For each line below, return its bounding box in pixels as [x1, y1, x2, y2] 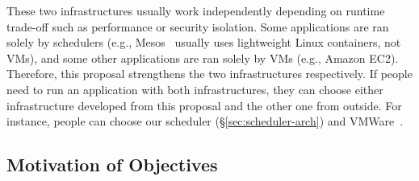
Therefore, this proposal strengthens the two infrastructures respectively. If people [6, 65, 413, 82]
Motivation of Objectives [6, 152, 218, 177]
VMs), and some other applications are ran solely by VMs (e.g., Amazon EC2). [6, 49, 399, 66]
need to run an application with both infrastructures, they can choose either [6, 80, 383, 97]
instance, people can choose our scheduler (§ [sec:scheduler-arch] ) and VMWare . [6, 113, 404, 130]
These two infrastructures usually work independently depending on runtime [6, 2, 385, 19]
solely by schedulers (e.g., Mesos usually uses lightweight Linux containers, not [6, 34, 401, 51]
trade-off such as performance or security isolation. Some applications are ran [6, 18, 389, 35]
